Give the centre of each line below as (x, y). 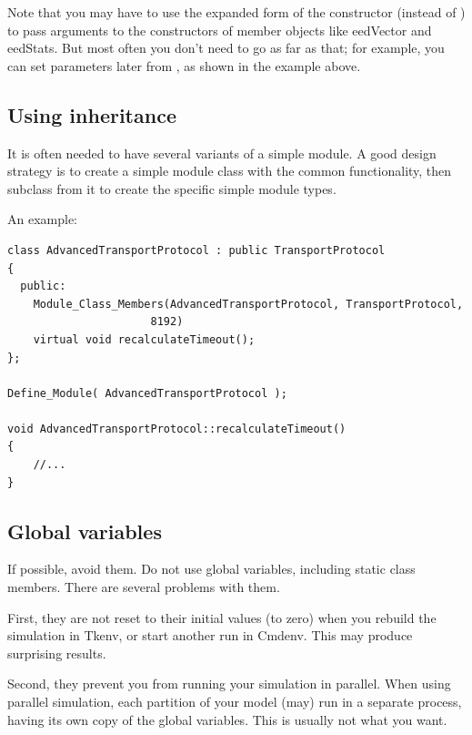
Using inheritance (92, 114)
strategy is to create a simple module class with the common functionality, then (230, 171)
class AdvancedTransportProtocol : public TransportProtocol (196, 250)
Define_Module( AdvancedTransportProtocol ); (147, 393)
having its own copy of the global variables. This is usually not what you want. (227, 719)
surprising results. (57, 653)
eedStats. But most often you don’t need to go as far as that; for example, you (226, 48)
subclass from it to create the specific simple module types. (172, 188)
